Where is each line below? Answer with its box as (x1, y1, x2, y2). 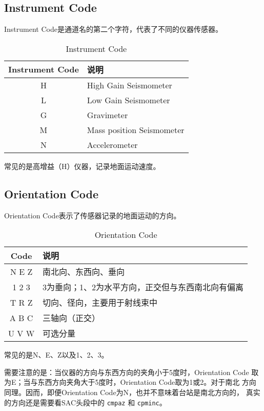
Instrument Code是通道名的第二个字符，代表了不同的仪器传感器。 (4, 24, 222, 34)
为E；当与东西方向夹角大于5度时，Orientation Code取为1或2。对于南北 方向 (4, 377, 256, 387)
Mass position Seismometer (87, 123, 185, 136)
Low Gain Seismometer (87, 94, 170, 106)
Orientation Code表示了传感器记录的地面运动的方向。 (4, 210, 181, 220)
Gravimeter (87, 108, 128, 121)
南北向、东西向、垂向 (43, 266, 125, 278)
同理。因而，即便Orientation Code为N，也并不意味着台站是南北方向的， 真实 (4, 386, 260, 397)
